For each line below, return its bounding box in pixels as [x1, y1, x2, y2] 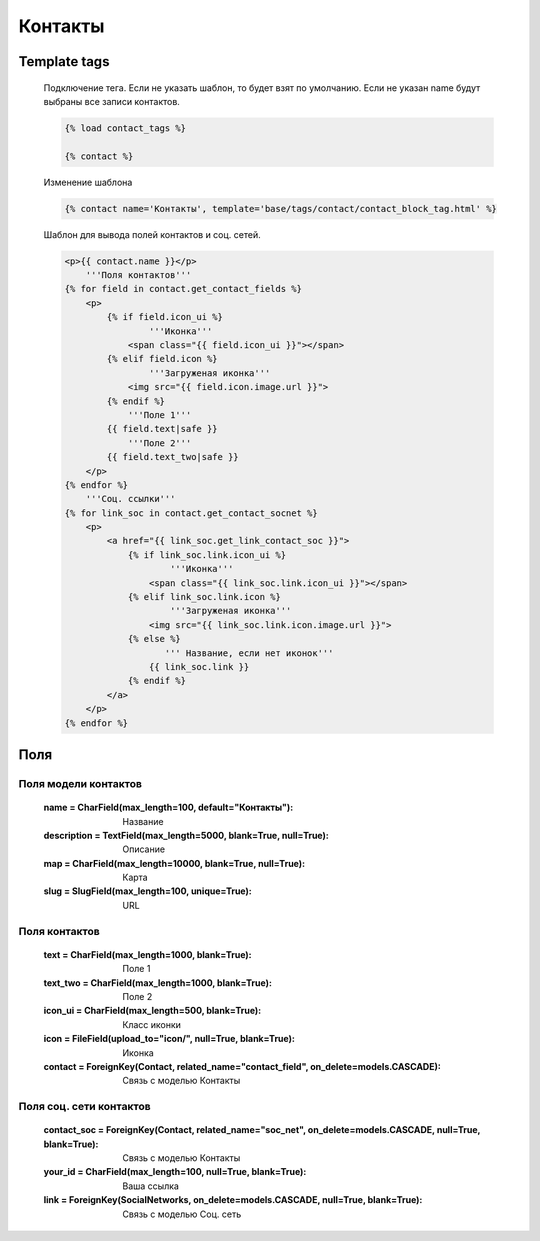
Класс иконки [122, 1018, 182, 1030]
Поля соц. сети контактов [18, 1100, 151, 1114]
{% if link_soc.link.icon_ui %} [127, 549, 287, 560]
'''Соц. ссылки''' [85, 493, 176, 505]
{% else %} [127, 633, 182, 645]
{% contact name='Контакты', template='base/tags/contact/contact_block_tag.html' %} [64, 203, 497, 214]
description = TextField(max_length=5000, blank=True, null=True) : [43, 829, 329, 841]
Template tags [18, 53, 110, 70]
